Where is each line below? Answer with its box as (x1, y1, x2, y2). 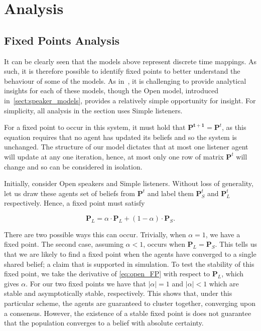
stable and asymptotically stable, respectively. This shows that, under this (4, 288, 232, 298)
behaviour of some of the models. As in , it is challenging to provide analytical (4, 75, 246, 86)
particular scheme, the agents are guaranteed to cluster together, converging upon (4, 298, 255, 308)
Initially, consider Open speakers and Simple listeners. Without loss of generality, (4, 178, 253, 189)
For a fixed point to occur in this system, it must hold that (4, 122, 186, 132)
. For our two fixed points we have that (26, 278, 146, 288)
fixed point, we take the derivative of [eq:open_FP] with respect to (4, 268, 210, 279)
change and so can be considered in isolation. (4, 161, 143, 172)
